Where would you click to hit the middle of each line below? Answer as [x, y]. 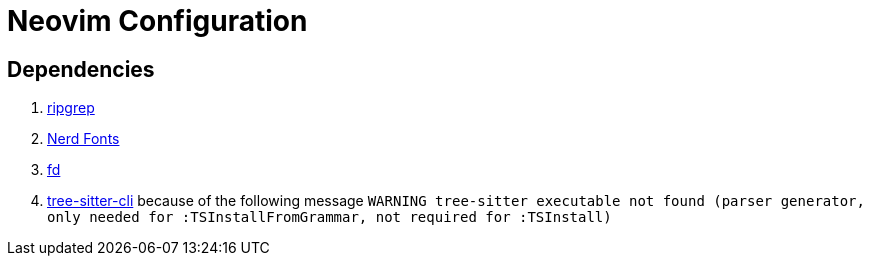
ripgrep [71, 108]
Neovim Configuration [157, 21]
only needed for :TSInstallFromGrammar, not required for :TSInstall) [329, 217]
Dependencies [81, 69]
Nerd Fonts [83, 139]
